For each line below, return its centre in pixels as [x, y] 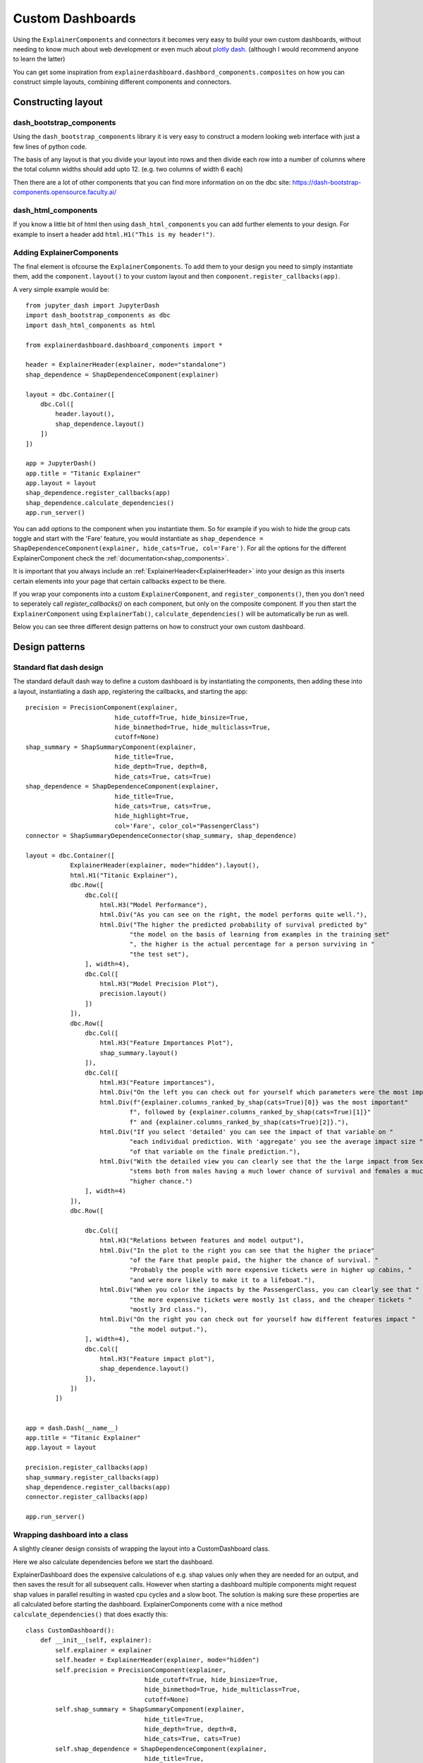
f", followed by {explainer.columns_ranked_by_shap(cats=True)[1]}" [250, 1112]
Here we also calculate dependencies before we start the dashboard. [114, 1561]
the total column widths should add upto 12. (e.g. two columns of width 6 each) [128, 169]
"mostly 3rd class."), [168, 1309]
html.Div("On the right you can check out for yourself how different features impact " [258, 1319]
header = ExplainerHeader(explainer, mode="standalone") [126, 365]
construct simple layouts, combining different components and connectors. [122, 82]
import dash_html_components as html [91, 325]
